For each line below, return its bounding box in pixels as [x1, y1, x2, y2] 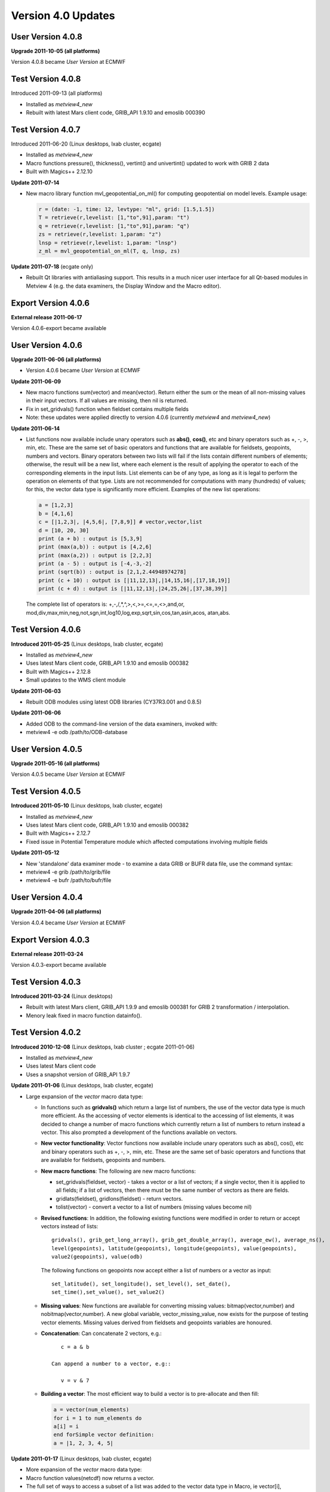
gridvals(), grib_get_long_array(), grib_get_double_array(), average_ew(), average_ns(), [51, 1237, 325, 1244]
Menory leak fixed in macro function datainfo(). [26, 1012, 142, 1019]
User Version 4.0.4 [11, 892, 83, 902]
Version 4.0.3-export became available [11, 961, 107, 968]
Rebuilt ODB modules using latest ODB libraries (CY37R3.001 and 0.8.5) [26, 698, 202, 705]
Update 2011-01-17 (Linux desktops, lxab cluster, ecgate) [11, 1455, 152, 1462]
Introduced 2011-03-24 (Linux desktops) [11, 992, 113, 1000]
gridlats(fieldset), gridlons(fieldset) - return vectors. [55, 1195, 183, 1202]
